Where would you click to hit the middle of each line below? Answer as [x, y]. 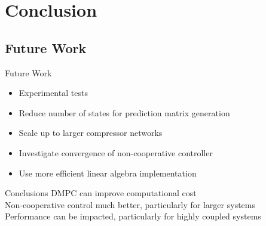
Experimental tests [53, 93]
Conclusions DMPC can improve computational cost [101, 193]
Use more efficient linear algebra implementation [108, 173]
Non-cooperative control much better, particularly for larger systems [130, 204]
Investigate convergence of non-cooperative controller [116, 152]
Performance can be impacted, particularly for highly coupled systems [133, 216]
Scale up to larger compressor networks [91, 133]
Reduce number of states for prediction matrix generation [124, 112]
